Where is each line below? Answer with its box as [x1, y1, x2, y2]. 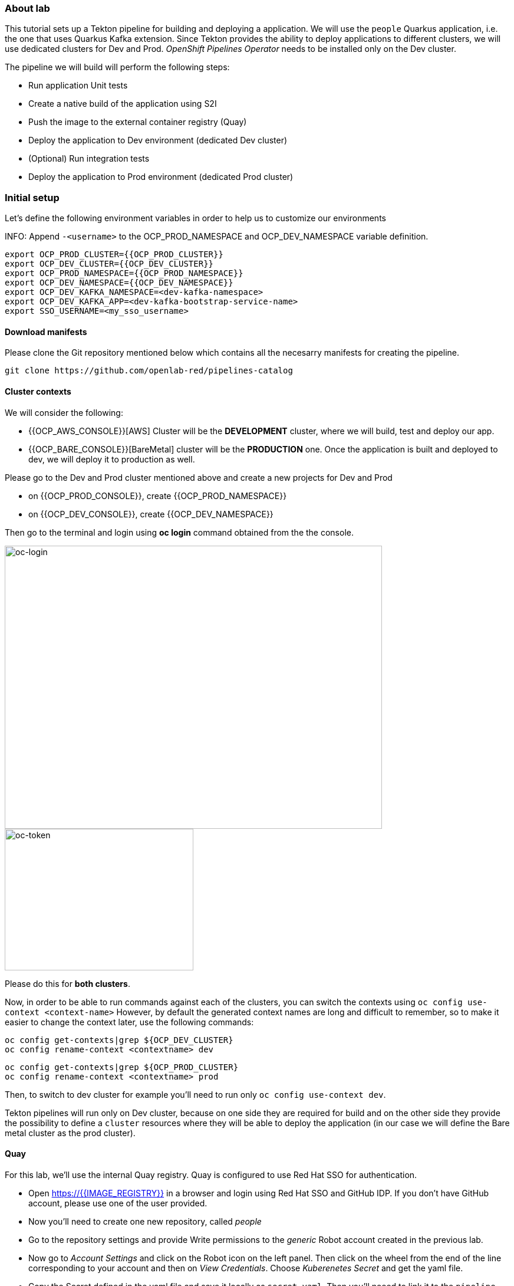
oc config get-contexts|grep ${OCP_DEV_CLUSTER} [5, 1035, 233, 1045]
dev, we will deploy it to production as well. [28, 454, 195, 464]
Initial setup [5, 191, 60, 204]
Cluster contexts [5, 386, 71, 396]
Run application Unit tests [28, 80, 128, 91]
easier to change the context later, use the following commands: [5, 1016, 254, 1027]
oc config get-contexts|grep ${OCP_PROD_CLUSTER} [5, 1062, 239, 1072]
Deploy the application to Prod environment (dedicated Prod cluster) [28, 172, 294, 182]
